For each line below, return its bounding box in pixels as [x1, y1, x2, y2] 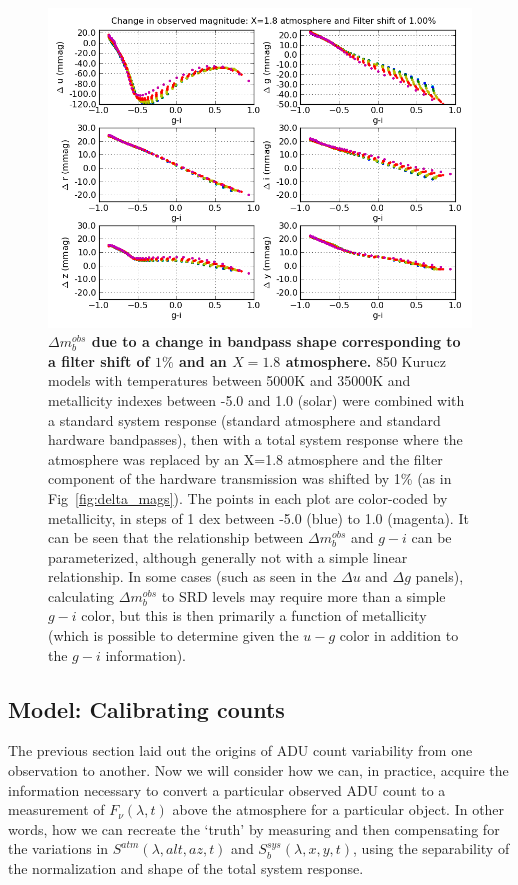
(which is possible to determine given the [48, 625, 299, 646]
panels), [415, 566, 464, 587]
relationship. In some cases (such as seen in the [48, 566, 337, 587]
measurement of [8, 799, 105, 820]
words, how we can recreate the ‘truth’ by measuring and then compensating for [8, 818, 500, 839]
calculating [48, 585, 115, 606]
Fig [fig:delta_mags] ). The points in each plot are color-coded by [48, 487, 448, 508]
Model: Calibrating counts [8, 693, 285, 724]
